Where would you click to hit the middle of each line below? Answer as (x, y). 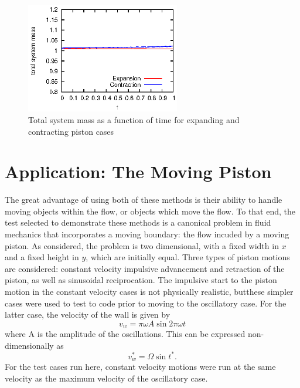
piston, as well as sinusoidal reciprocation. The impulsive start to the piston (141, 280)
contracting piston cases (71, 131)
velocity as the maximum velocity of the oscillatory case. (106, 378)
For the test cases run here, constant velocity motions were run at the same (140, 367)
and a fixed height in (42, 257)
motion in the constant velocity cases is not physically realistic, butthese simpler (149, 292)
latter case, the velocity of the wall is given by (88, 314)
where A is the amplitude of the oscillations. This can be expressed (125, 334)
